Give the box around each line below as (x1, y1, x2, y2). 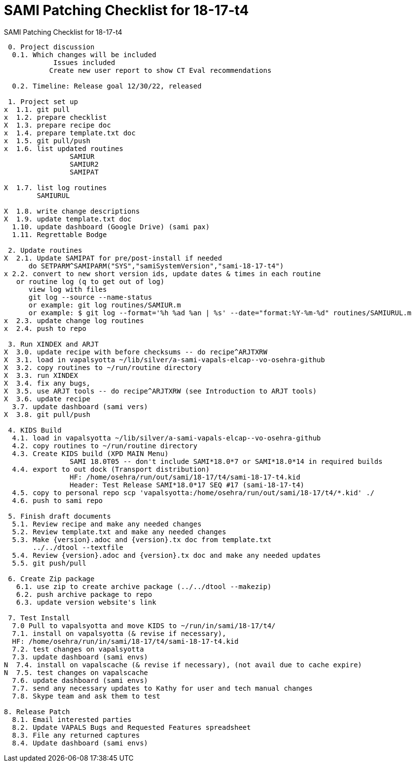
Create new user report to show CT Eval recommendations (49, 66, 271, 74)
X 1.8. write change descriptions (4, 207, 140, 215)
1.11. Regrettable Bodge (12, 230, 107, 239)
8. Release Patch (4, 707, 70, 716)
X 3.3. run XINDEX (4, 371, 78, 379)
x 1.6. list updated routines (4, 144, 124, 153)
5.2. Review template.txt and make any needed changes (12, 527, 227, 536)
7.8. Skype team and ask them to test (12, 692, 161, 700)
